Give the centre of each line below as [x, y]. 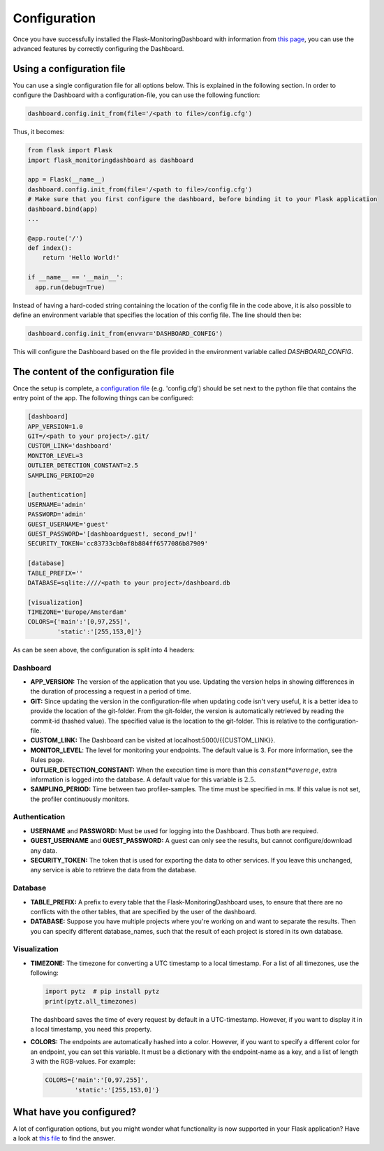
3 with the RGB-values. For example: [83, 1062]
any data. [44, 850]
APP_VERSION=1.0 [56, 426]
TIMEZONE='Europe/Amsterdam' [77, 612]
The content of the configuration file [94, 371]
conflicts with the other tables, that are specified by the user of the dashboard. [143, 911]
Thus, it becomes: [39, 132]
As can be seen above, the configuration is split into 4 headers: [104, 650]
